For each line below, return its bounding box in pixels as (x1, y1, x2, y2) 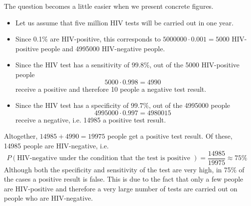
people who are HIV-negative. (4, 193, 93, 203)
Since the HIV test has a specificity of (15, 100, 129, 110)
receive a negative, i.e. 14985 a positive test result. (15, 114, 166, 124)
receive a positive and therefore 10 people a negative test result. (15, 83, 207, 94)
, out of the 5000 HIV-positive (149, 60, 240, 70)
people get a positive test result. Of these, (107, 131, 232, 141)
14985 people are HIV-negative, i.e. (4, 140, 109, 150)
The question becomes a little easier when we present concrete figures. (4, 1, 214, 11)
